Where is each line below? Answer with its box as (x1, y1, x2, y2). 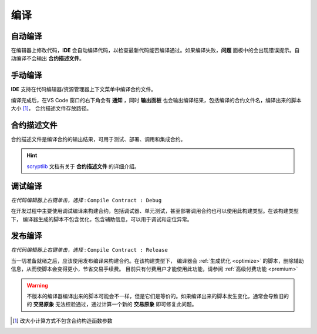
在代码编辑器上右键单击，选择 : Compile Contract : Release (11, 246, 168, 253)
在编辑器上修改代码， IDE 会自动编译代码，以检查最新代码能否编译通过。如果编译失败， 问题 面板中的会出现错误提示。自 (11, 47, 300, 54)
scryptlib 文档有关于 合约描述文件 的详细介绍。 (26, 162, 140, 170)
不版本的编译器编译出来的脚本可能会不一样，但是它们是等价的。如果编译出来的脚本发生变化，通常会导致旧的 (26, 292, 289, 299)
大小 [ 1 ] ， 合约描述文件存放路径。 (11, 105, 92, 112)
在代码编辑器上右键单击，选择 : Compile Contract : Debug (11, 196, 162, 203)
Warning (26, 282, 48, 289)
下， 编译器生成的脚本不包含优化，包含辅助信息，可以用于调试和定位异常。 (11, 215, 193, 223)
